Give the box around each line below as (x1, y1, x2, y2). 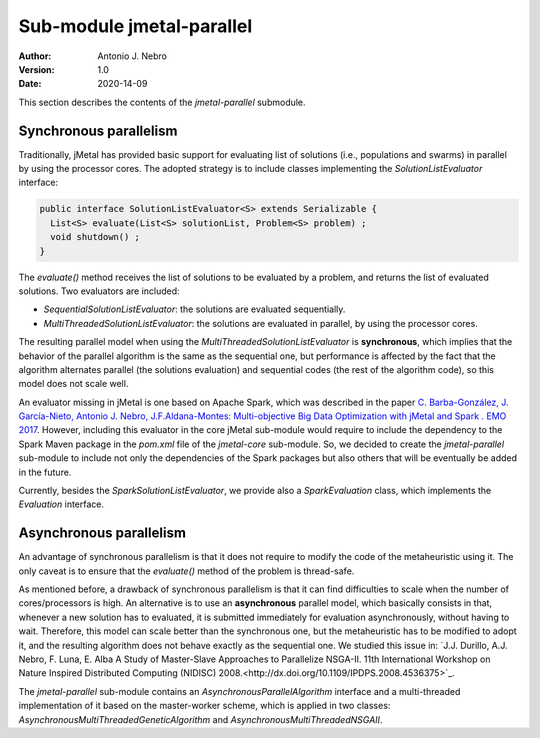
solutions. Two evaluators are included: (18, 285, 180, 297)
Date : (18, 78, 42, 90)
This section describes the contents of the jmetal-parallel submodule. (18, 96, 306, 108)
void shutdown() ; (50, 231, 140, 243)
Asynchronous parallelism (18, 525, 187, 542)
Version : (18, 63, 55, 75)
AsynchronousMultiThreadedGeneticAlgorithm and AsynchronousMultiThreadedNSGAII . (18, 713, 383, 725)
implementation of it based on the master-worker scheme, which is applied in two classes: (18, 700, 391, 712)
